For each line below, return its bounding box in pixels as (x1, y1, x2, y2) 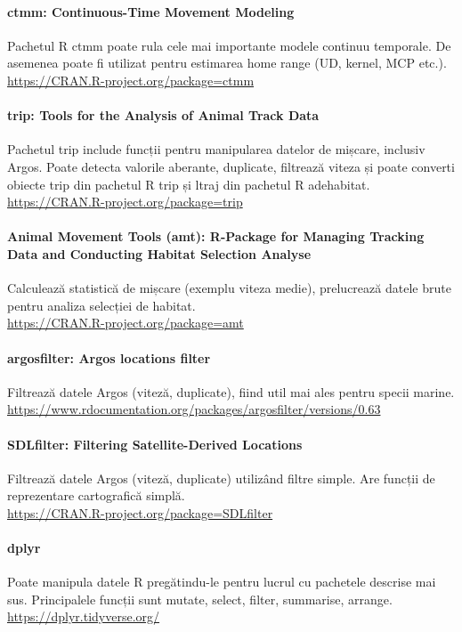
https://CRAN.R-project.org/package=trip (7, 192, 243, 211)
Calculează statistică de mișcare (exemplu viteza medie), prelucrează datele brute (7, 279, 451, 297)
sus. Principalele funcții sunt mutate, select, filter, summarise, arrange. (7, 589, 393, 608)
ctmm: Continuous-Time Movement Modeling (7, 2, 295, 20)
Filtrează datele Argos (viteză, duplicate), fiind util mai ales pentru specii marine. (7, 382, 455, 401)
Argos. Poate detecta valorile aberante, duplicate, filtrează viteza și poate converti (7, 157, 455, 175)
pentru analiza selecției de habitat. (7, 296, 196, 314)
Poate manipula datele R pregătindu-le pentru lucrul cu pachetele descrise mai (7, 572, 436, 591)
